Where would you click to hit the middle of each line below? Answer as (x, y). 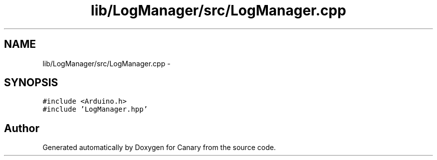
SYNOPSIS (31, 83)
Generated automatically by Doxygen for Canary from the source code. (159, 148)
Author (22, 128)
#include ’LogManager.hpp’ (95, 109)
